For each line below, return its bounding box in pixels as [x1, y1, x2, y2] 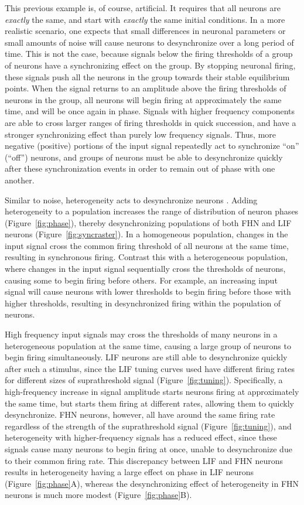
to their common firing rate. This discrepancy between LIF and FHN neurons [5, 454, 283, 466]
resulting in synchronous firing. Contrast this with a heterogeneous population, [5, 251, 288, 263]
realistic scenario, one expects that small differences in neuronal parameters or [5, 25, 286, 37]
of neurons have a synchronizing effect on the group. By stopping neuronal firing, [5, 59, 296, 71]
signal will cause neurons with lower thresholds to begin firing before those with [5, 285, 291, 298]
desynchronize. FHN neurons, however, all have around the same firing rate [5, 408, 275, 421]
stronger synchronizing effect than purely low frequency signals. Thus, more [5, 128, 276, 140]
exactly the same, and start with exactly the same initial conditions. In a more [5, 13, 285, 25]
